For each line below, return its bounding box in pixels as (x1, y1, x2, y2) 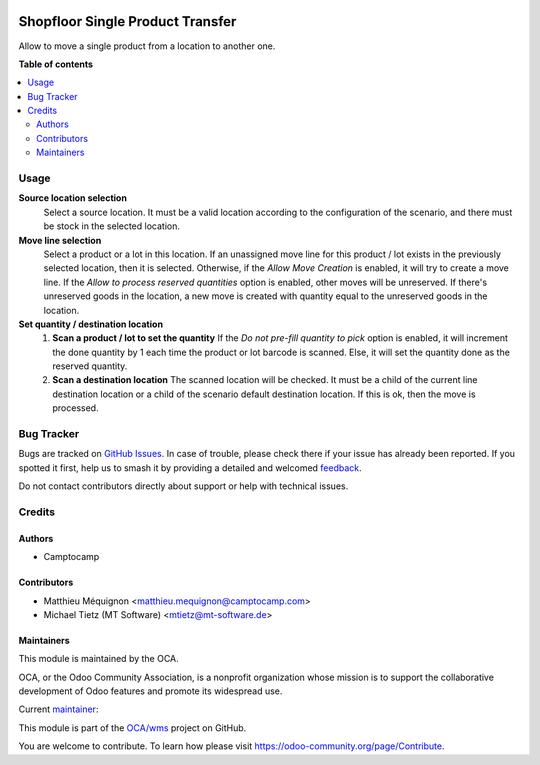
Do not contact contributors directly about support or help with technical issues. (18, 480, 349, 492)
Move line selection (18, 234, 102, 246)
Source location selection (18, 192, 127, 204)
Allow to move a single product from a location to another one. (18, 40, 276, 52)
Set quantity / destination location (18, 318, 164, 330)
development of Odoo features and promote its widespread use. (18, 685, 283, 697)
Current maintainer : (18, 703, 99, 715)
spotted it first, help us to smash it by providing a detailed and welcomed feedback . (18, 461, 362, 474)
